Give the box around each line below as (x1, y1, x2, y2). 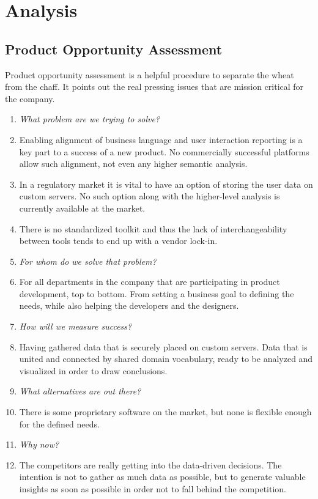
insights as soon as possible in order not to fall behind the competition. (19, 482, 286, 495)
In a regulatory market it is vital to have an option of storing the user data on (19, 177, 313, 190)
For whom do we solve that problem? (19, 254, 157, 267)
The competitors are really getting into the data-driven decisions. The (19, 458, 282, 471)
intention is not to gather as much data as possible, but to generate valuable (19, 470, 306, 483)
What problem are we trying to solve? (19, 113, 160, 125)
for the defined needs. (19, 417, 100, 430)
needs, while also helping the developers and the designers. (19, 299, 239, 312)
